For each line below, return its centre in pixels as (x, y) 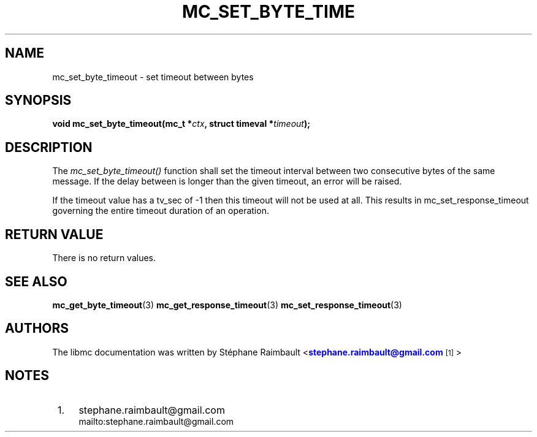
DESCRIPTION (49, 147)
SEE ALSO (36, 281)
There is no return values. (104, 258)
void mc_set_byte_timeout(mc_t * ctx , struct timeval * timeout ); (181, 124)
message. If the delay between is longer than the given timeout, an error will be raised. (227, 181)
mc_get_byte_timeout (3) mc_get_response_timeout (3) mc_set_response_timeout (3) (227, 305)
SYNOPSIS (38, 101)
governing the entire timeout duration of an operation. (161, 211)
